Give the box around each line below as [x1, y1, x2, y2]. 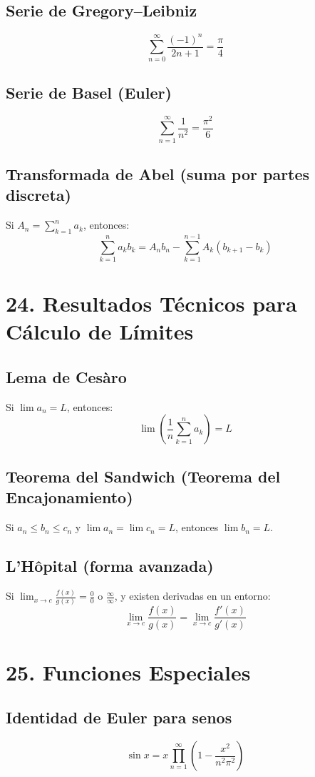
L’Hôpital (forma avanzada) [6, 555, 214, 577]
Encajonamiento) [6, 486, 133, 508]
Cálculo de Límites [6, 317, 194, 346]
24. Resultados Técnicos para [6, 289, 297, 318]
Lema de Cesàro [6, 366, 127, 388]
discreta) [6, 184, 71, 206]
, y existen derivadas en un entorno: [114, 588, 271, 603]
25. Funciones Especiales [6, 657, 251, 686]
